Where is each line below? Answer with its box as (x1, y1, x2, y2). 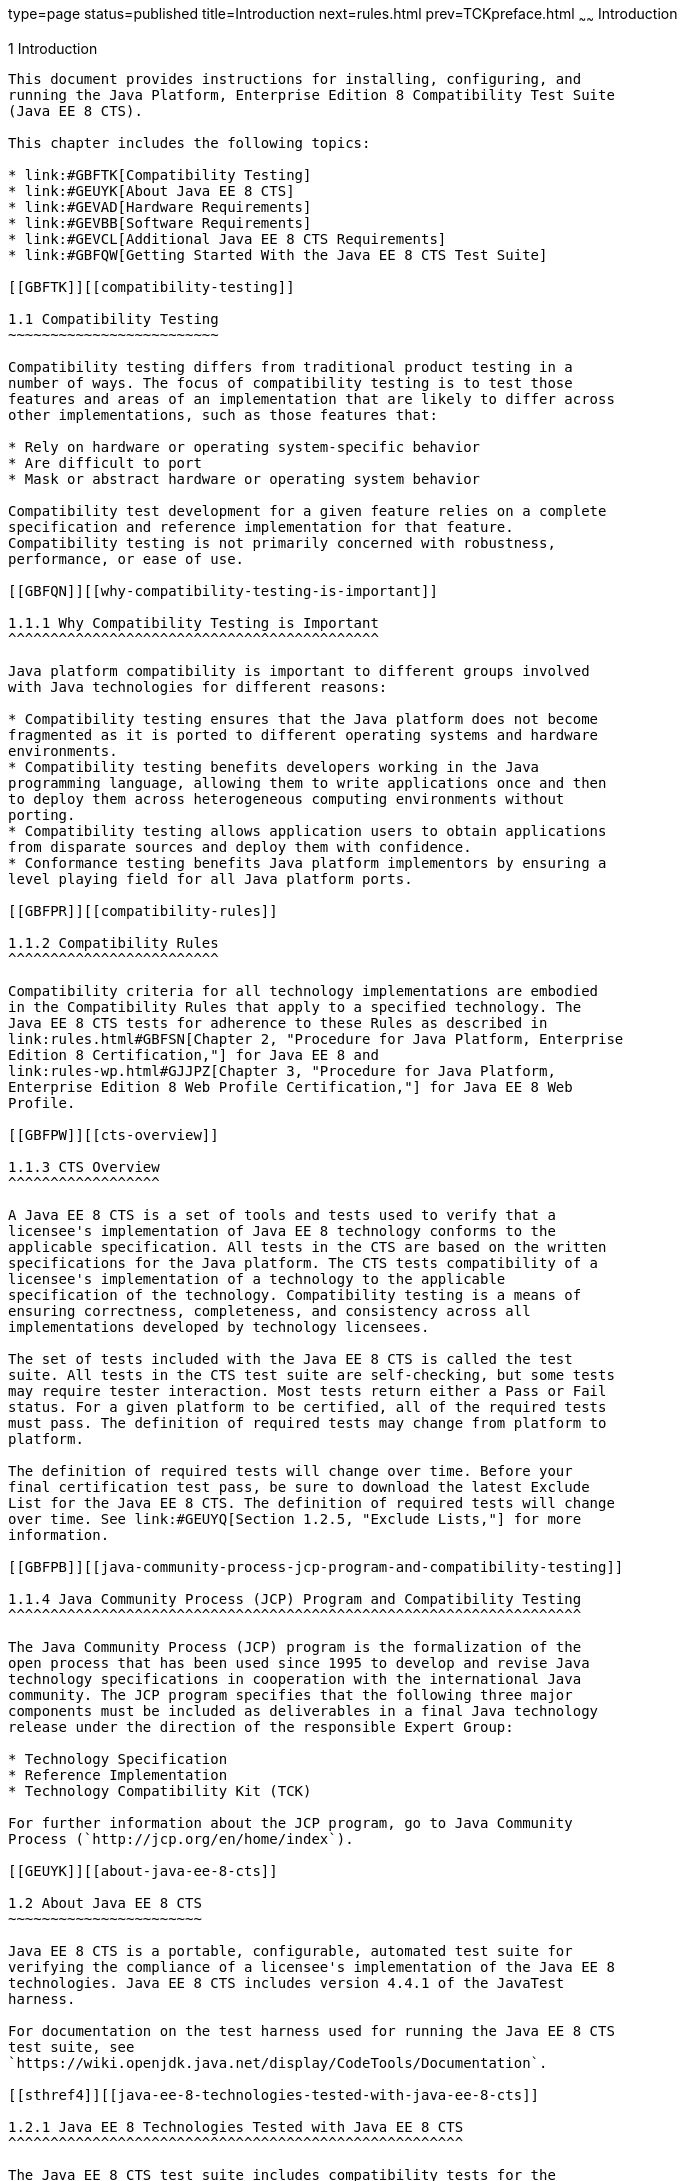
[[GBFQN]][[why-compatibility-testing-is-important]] (8, 582, 438, 599)
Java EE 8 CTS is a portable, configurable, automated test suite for (8, 1942, 573, 1959)
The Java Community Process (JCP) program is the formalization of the (8, 1638, 582, 1655)
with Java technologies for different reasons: (8, 678, 388, 695)
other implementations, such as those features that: (8, 406, 438, 423)
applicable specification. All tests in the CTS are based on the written (8, 1238, 607, 1255)
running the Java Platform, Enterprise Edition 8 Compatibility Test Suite (8, 86, 615, 103)
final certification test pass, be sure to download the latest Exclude (8, 1478, 590, 1495)
